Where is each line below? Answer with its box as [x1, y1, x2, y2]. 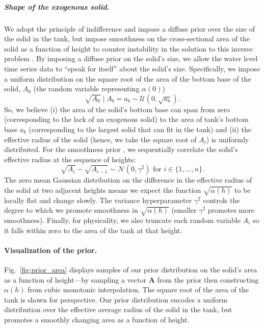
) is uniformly [206, 134, 249, 144]
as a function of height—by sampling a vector [4, 274, 147, 285]
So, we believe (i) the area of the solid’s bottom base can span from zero [4, 104, 230, 114]
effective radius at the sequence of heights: [4, 154, 136, 164]
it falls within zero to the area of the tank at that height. [4, 224, 182, 235]
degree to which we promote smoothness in [4, 205, 138, 215]
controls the [203, 194, 240, 205]
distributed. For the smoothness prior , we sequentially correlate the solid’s [4, 144, 238, 155]
